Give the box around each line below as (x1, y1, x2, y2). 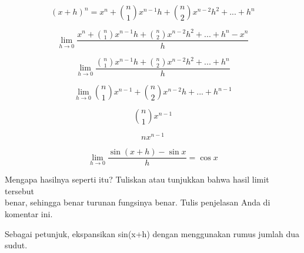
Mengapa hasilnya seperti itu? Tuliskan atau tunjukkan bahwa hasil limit (5, 173, 269, 185)
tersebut (5, 184, 34, 197)
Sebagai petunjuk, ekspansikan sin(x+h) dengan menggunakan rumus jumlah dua (5, 227, 299, 239)
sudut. (5, 239, 28, 251)
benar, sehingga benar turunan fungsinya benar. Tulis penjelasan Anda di (5, 196, 270, 208)
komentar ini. (5, 207, 53, 220)
